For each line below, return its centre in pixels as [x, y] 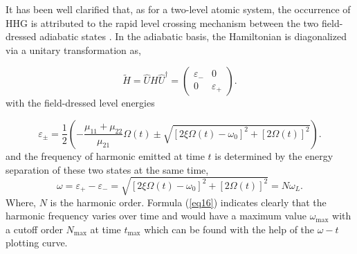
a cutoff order [34, 229]
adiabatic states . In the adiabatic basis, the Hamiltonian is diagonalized [193, 36]
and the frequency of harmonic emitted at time [105, 155]
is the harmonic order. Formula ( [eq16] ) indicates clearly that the [188, 202]
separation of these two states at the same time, [107, 169]
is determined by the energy [274, 155]
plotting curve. [37, 243]
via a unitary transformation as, [73, 49]
